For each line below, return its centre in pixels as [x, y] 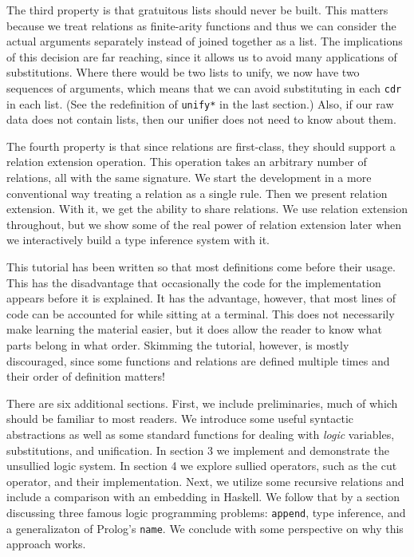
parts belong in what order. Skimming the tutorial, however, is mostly [178, 345]
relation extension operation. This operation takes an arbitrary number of [187, 162]
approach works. [46, 544]
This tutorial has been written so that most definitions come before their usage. [201, 267]
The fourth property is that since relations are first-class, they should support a [201, 146]
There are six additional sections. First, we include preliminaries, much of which [202, 403]
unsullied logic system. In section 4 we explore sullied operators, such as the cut [202, 466]
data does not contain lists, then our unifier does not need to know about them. [201, 119]
